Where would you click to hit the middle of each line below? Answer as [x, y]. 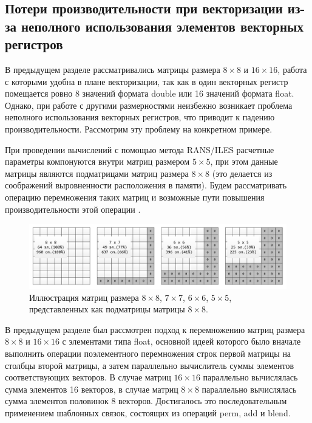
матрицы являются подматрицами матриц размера [97, 173]
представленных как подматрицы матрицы [107, 309]
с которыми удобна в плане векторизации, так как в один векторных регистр [147, 81]
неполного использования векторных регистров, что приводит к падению [140, 117]
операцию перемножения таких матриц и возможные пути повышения [135, 197]
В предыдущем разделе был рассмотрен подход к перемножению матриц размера [155, 329]
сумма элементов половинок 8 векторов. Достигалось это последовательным [146, 401]
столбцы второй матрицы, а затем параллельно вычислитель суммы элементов [150, 365]
